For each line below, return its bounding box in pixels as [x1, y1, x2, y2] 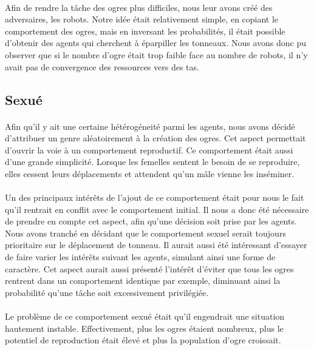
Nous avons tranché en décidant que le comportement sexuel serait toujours [5, 226, 286, 239]
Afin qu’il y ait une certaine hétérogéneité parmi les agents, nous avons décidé [5, 119, 295, 132]
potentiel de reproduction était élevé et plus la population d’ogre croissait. [5, 334, 281, 346]
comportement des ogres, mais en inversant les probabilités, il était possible [5, 24, 285, 37]
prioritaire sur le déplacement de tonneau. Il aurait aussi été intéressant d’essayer [5, 238, 307, 251]
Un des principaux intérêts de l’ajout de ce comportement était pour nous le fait [5, 191, 304, 204]
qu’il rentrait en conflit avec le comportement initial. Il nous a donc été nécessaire [5, 203, 309, 215]
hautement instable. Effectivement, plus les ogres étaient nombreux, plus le [5, 321, 284, 334]
